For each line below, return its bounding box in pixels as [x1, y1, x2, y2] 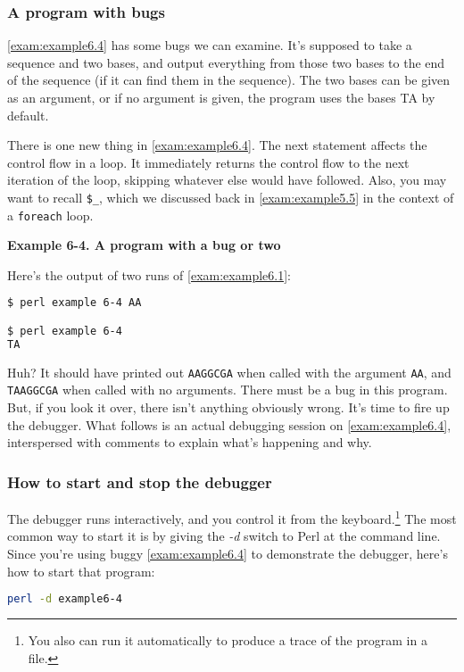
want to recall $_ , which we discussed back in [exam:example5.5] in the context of [7, 187, 454, 206]
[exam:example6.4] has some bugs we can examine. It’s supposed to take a [7, 36, 412, 54]
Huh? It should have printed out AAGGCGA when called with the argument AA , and [7, 362, 452, 381]
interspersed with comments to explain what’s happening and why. [7, 433, 372, 452]
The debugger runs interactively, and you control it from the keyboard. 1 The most [7, 507, 457, 527]
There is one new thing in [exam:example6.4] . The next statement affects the [7, 136, 427, 154]
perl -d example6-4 [7, 593, 122, 606]
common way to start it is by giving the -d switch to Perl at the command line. [7, 527, 441, 545]
